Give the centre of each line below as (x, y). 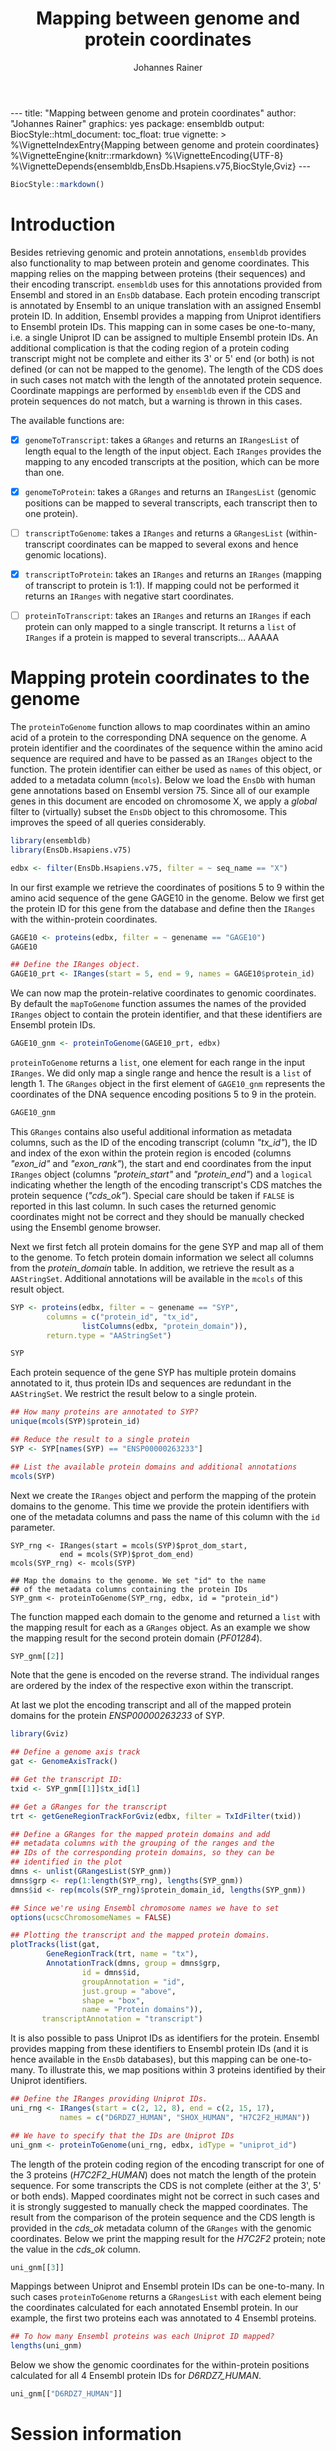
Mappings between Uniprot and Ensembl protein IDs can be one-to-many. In (167, 2286)
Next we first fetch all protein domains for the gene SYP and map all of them (167, 1246)
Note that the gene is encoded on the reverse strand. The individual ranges (165, 1675)
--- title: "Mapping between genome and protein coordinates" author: (153, 113)
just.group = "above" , (129, 1991)
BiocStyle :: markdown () (57, 184)
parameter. (33, 1527)
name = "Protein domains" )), (142, 2010)
